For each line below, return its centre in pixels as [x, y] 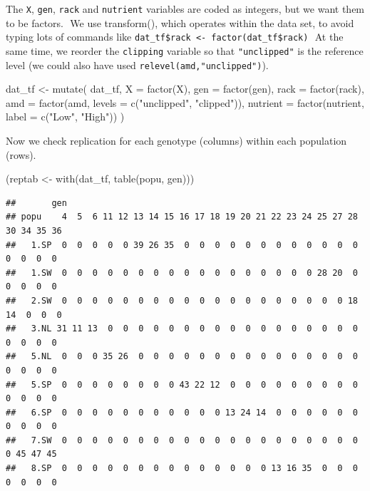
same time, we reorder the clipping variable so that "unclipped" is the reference [185, 50]
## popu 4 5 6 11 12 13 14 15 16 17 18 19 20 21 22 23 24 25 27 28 [182, 217]
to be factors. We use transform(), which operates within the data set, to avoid [180, 22]
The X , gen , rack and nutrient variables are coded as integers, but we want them [185, 9]
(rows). [21, 154]
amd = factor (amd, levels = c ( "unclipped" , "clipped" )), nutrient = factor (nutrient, [185, 102]
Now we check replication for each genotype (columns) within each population [176, 140]
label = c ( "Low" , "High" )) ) [65, 117]
